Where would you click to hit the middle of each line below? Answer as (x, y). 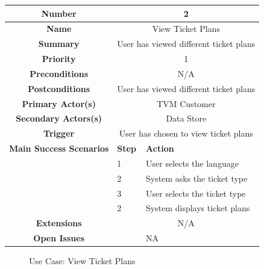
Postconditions (59, 88)
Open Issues (59, 238)
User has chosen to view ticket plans (186, 133)
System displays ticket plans (198, 208)
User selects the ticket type (196, 193)
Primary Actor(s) (59, 103)
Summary (59, 44)
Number (59, 13)
